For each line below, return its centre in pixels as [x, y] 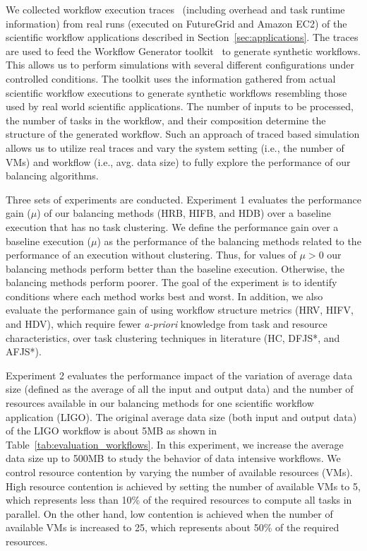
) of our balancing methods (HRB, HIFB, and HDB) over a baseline [184, 213]
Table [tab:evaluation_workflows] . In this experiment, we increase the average [175, 444]
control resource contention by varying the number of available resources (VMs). [179, 472]
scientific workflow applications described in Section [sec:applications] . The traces [182, 37]
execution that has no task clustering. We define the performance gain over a [172, 226]
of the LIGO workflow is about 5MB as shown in [112, 431]
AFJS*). [24, 351]
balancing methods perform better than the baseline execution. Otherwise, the [175, 268]
